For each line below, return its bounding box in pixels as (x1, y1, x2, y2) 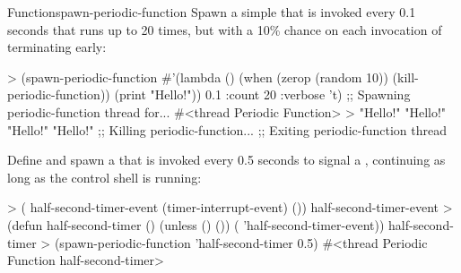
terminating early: (7, 38, 107, 56)
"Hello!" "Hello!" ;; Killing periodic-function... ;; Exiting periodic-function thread (7, 120, 447, 139)
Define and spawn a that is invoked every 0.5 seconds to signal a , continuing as (7, 150, 446, 169)
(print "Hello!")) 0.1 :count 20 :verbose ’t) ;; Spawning (114, 85, 411, 104)
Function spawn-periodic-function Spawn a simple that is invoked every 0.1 (7, 3, 416, 21)
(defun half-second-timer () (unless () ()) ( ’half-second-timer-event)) (7, 215, 385, 234)
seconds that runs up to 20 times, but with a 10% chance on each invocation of (7, 20, 442, 38)
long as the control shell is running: (7, 167, 202, 186)
